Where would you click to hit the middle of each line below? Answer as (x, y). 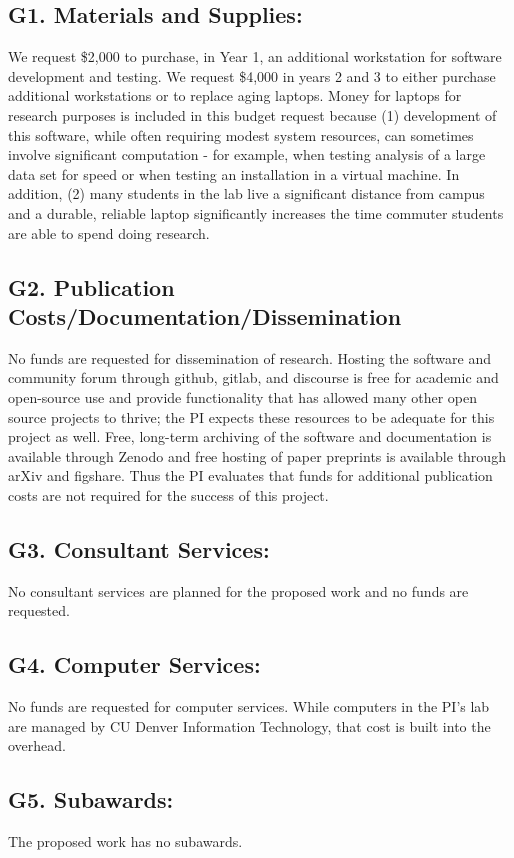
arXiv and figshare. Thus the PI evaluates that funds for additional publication (250, 475)
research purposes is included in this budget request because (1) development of (252, 114)
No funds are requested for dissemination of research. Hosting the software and (249, 357)
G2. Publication (91, 286)
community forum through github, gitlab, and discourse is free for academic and (253, 377)
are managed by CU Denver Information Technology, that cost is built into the (249, 725)
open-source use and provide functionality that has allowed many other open (242, 396)
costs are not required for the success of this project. (168, 494)
